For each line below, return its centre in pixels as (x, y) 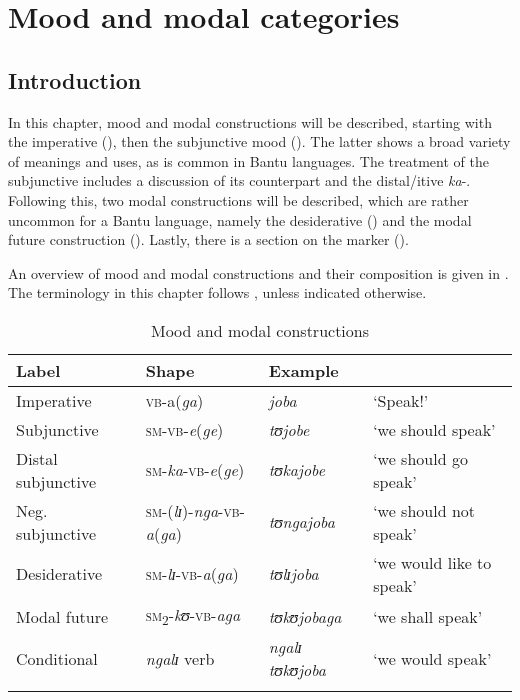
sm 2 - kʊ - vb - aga (193, 616)
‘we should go (420, 458)
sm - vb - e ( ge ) (184, 429)
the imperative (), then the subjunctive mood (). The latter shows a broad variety (259, 141)
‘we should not (424, 510)
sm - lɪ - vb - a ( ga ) (192, 574)
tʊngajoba (301, 522)
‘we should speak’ (434, 429)
